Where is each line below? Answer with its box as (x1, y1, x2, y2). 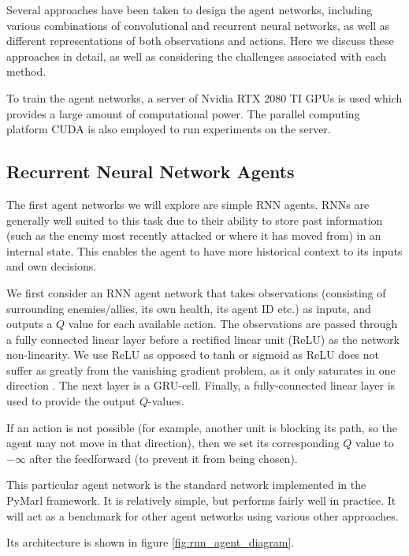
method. (6, 63, 46, 80)
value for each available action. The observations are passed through (68, 315, 398, 332)
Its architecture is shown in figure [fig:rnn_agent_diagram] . (6, 534, 295, 550)
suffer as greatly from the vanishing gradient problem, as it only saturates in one (6, 361, 396, 378)
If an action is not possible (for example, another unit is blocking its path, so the (6, 419, 398, 435)
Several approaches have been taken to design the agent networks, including (6, 2, 373, 17)
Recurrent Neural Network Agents (6, 159, 295, 184)
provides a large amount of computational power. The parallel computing (6, 105, 360, 121)
